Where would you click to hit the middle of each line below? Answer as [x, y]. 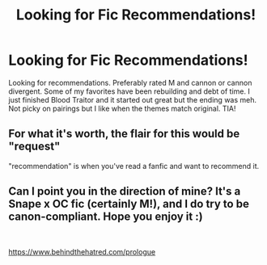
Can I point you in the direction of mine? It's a [125, 191]
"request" [34, 147]
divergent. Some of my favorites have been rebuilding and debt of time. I [129, 91]
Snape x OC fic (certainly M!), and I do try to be [129, 204]
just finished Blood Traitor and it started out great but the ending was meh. [133, 99]
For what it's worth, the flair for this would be [124, 134]
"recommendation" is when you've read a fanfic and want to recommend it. [134, 166]
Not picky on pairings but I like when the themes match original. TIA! [122, 108]
